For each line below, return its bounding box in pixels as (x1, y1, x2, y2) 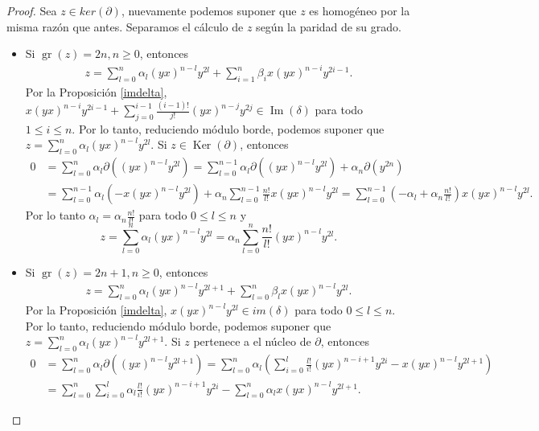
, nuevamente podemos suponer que (121, 2, 297, 18)
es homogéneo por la (309, 2, 410, 18)
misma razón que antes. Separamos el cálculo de (6, 18, 244, 35)
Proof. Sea (6, 2, 57, 18)
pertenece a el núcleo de (193, 333, 311, 350)
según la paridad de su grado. (256, 18, 401, 35)
